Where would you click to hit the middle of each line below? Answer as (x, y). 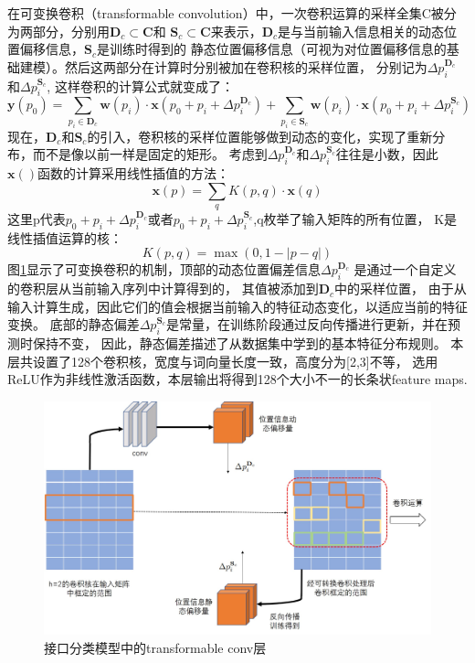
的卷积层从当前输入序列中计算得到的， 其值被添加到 (163, 289)
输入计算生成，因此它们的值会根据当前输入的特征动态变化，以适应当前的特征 (237, 306)
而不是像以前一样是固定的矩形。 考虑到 (150, 154)
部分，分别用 (71, 31)
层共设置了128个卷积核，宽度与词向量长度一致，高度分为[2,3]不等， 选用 (223, 361)
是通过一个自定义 (405, 269)
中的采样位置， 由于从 (401, 289)
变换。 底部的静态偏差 (74, 324)
